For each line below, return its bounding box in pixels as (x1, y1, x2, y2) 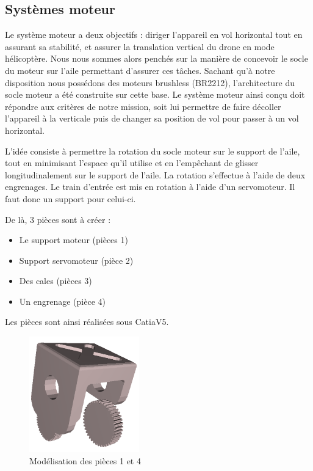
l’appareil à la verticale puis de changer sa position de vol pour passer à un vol (5, 112, 299, 125)
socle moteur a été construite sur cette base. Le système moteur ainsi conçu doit (5, 88, 305, 101)
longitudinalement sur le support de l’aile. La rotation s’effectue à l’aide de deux (5, 168, 306, 181)
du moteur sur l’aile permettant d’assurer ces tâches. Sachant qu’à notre (5, 64, 275, 76)
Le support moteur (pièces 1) (19, 233, 128, 246)
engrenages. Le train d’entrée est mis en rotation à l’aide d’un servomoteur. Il (5, 180, 295, 193)
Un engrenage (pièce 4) (19, 294, 106, 307)
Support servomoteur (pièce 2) (19, 254, 134, 266)
